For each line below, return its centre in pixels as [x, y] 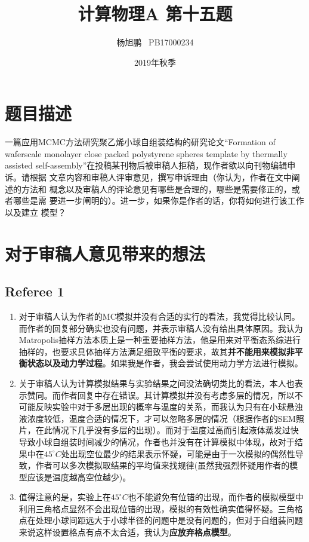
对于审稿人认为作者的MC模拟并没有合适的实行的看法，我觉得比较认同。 [159, 316]
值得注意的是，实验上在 [65, 497]
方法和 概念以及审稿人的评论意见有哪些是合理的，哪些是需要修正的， [156, 189]
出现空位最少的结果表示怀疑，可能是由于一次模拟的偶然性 [182, 453]
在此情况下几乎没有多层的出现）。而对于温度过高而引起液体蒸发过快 [167, 430]
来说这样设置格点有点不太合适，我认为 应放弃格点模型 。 [127, 532]
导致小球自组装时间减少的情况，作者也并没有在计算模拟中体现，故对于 [157, 441]
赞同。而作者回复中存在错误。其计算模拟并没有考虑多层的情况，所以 [161, 395]
